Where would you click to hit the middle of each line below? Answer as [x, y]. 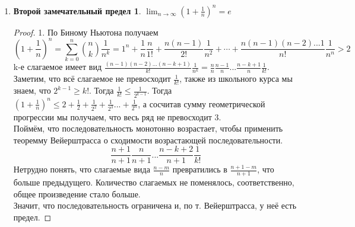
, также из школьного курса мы [236, 79]
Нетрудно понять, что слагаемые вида [82, 169]
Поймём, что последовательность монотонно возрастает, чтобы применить [148, 128]
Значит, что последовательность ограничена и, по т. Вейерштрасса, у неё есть [155, 205]
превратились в [200, 169]
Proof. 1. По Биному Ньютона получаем [86, 32]
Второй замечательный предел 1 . [77, 10]
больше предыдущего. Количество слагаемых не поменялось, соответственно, [154, 182]
